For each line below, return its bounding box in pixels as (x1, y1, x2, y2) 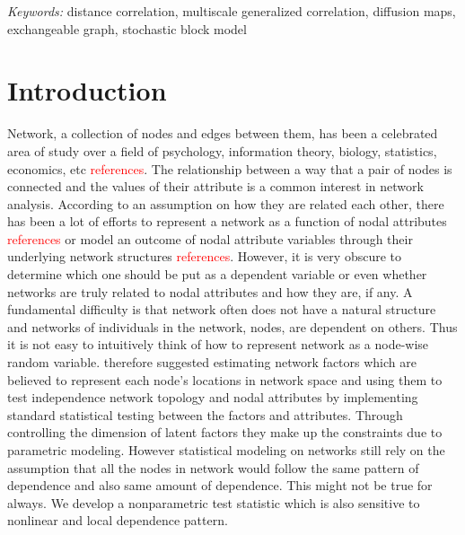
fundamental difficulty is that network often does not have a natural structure (7, 300, 436, 319)
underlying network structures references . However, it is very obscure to (7, 247, 401, 266)
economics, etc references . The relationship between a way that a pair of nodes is (7, 159, 452, 178)
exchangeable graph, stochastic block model (7, 19, 247, 38)
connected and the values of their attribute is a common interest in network (7, 177, 424, 196)
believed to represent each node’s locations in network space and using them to (7, 370, 443, 389)
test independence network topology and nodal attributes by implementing (7, 388, 418, 407)
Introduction (7, 72, 167, 109)
